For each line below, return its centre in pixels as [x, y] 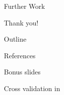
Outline [15, 39]
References [20, 55]
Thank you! [21, 22]
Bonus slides [22, 72]
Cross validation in [32, 88]
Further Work [24, 6]
